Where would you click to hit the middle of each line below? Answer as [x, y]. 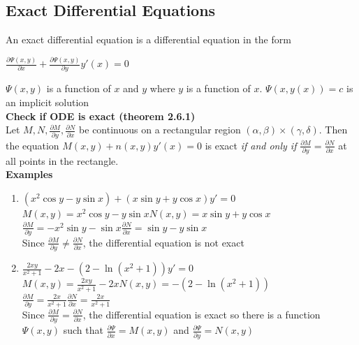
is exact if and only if [251, 145]
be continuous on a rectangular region [160, 130]
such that [83, 330]
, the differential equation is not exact [163, 242]
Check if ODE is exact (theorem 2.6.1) [101, 116]
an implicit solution [47, 102]
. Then [333, 130]
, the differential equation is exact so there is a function [202, 314]
